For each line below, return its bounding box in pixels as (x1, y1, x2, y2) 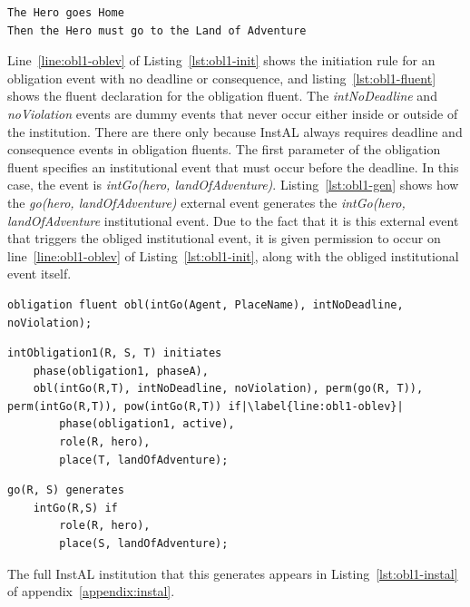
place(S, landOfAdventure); (59, 537, 229, 551)
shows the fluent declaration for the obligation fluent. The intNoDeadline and (7, 86, 437, 105)
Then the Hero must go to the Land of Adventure (7, 24, 307, 37)
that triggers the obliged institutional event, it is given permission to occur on (7, 229, 441, 248)
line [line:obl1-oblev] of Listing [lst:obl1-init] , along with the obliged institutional (7, 246, 459, 265)
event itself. (7, 264, 72, 283)
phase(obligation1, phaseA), (33, 364, 209, 377)
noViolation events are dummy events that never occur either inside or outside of (7, 103, 458, 122)
